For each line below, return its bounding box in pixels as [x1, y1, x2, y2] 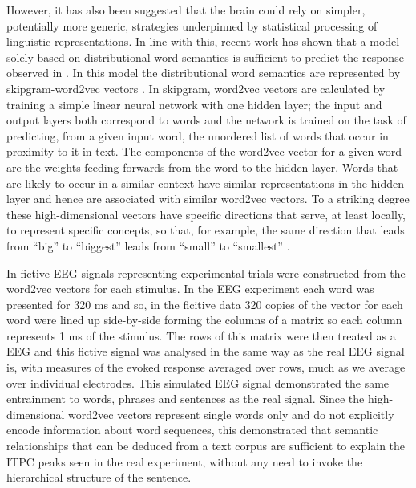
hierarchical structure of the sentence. [6, 469, 192, 486]
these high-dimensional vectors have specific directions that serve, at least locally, [6, 205, 406, 222]
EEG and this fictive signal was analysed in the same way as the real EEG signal [6, 343, 405, 360]
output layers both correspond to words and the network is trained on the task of [6, 112, 406, 128]
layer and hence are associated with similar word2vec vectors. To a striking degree [6, 190, 410, 207]
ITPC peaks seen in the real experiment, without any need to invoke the [6, 453, 363, 470]
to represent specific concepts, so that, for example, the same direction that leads [6, 222, 405, 238]
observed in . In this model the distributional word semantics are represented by [6, 64, 401, 81]
